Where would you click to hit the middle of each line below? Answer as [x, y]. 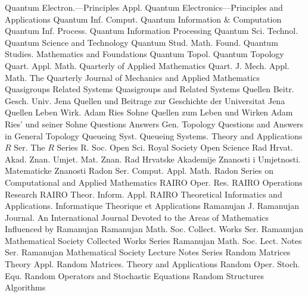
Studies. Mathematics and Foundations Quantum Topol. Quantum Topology [144, 54]
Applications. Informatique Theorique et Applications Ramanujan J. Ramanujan [152, 206]
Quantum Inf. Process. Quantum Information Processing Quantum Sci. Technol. [152, 31]
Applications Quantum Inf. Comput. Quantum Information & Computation [143, 19]
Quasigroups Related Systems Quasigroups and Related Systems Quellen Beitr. [150, 89]
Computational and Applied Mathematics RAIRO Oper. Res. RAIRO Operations [154, 182]
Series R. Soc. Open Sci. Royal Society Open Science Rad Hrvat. [175, 147]
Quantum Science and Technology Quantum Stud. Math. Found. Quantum [141, 42]
